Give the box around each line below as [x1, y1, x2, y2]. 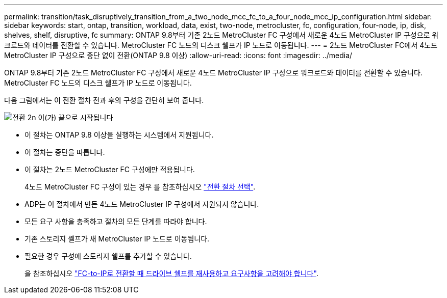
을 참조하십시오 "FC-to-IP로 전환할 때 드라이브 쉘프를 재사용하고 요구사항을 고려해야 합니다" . [24, 269, 318, 278]
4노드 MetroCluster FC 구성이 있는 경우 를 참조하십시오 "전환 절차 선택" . [24, 182, 256, 191]
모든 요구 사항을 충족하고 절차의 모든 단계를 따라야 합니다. [24, 217, 207, 226]
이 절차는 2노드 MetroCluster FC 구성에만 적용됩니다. [24, 165, 195, 174]
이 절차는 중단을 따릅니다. [24, 148, 105, 156]
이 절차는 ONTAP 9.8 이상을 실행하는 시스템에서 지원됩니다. [24, 130, 214, 139]
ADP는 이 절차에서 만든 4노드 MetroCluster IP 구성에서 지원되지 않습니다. [24, 200, 259, 208]
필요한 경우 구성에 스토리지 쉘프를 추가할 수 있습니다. [24, 252, 192, 260]
